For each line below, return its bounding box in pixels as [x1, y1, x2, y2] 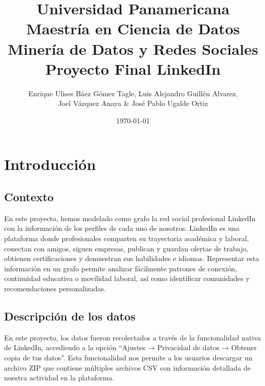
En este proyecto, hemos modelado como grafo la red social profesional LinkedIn [4, 212, 256, 223]
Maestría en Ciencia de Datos [26, 18, 240, 39]
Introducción [4, 154, 96, 175]
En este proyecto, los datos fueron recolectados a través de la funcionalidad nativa [4, 332, 261, 342]
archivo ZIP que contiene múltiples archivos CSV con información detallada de [4, 362, 251, 373]
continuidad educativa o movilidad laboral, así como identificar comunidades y [4, 273, 250, 284]
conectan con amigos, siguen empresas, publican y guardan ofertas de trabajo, [4, 243, 249, 253]
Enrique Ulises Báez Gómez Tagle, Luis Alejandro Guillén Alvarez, [28, 88, 238, 98]
